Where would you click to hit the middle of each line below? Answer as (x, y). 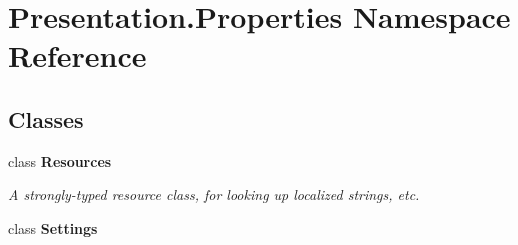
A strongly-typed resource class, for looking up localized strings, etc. (214, 194)
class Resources (60, 160)
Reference (77, 55)
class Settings (53, 227)
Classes (46, 118)
